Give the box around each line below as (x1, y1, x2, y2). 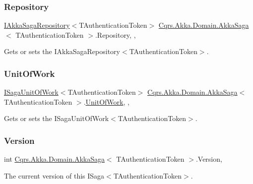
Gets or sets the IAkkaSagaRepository (4, 46, 120, 57)
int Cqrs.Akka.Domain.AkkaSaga (4, 154, 105, 164)
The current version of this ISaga (4, 170, 105, 181)
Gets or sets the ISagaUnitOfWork (4, 113, 109, 123)
